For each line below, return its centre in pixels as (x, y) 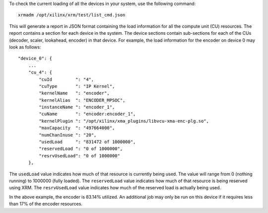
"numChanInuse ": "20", (68, 135)
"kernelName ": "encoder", (74, 93)
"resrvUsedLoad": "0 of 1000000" (79, 156)
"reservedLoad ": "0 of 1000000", (81, 149)
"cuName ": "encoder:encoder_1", (87, 114)
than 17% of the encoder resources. (46, 204)
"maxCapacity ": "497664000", (77, 128)
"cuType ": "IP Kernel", (77, 86)
